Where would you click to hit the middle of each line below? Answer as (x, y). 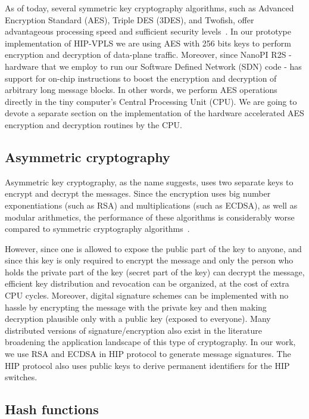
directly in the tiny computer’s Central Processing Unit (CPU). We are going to (151, 101)
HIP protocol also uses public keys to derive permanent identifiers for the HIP (147, 365)
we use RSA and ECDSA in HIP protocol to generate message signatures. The (148, 354)
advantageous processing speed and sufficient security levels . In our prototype (148, 31)
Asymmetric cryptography (88, 156)
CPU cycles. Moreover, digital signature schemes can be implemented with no (147, 295)
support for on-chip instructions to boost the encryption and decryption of (141, 78)
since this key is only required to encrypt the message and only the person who (149, 260)
